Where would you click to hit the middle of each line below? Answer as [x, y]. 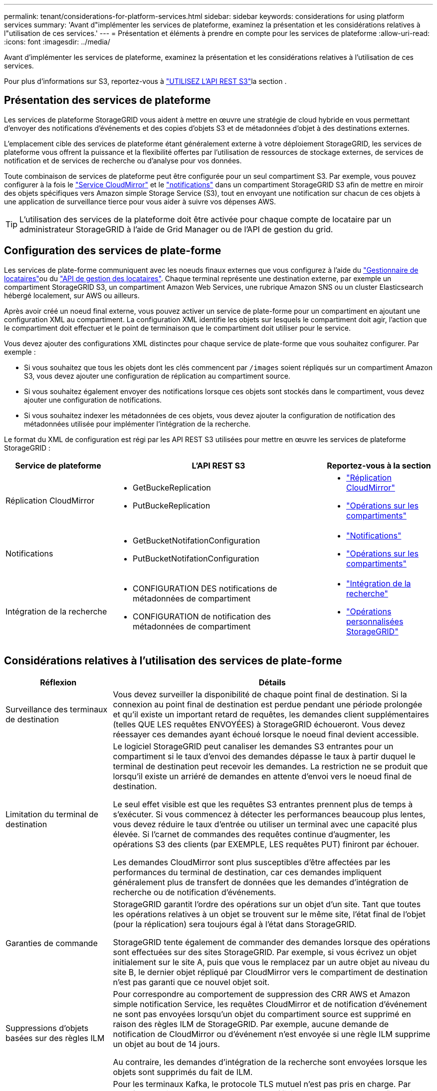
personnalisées [375, 621]
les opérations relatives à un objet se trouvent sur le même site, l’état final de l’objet [269, 914]
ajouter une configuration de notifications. [93, 400]
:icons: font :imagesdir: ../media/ [57, 42]
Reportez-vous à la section [379, 465]
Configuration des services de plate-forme [113, 251]
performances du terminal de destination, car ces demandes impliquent [247, 872]
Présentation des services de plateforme [108, 100]
